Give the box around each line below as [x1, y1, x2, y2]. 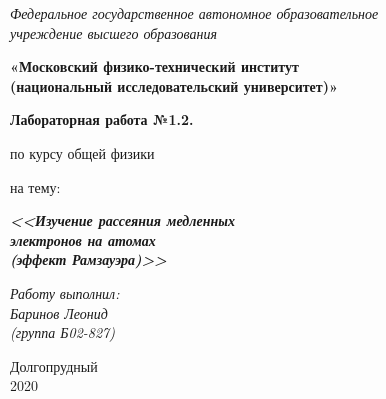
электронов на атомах [10, 229, 156, 250]
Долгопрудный [10, 355, 98, 376]
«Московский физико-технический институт [10, 56, 299, 77]
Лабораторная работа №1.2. [10, 109, 194, 130]
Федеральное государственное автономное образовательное [10, 3, 379, 23]
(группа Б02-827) [10, 322, 115, 343]
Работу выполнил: [10, 282, 120, 303]
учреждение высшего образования [10, 22, 218, 43]
